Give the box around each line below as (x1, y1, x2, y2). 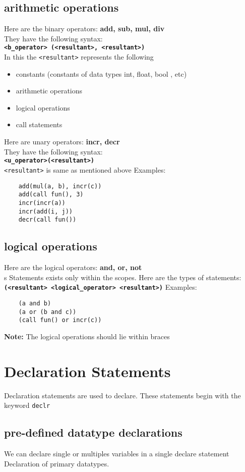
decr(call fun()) (18, 216, 77, 224)
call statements (16, 119, 63, 130)
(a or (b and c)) (18, 308, 77, 316)
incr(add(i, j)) (18, 207, 73, 215)
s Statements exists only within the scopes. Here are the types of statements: (4, 272, 241, 282)
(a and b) (18, 299, 51, 307)
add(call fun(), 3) (18, 191, 84, 198)
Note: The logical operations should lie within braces (4, 331, 170, 341)
